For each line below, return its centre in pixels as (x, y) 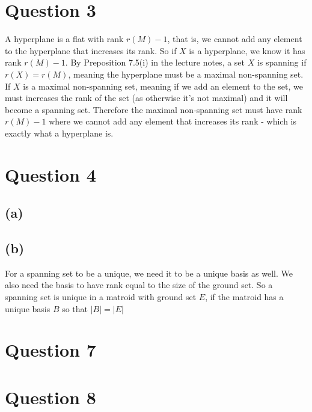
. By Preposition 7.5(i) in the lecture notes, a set (155, 62)
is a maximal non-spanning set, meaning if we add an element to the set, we (163, 86)
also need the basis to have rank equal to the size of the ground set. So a (139, 285)
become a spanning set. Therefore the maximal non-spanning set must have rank (154, 109)
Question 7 (50, 350)
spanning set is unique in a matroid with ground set (101, 297)
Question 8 (50, 397)
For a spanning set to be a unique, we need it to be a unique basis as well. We (149, 273)
